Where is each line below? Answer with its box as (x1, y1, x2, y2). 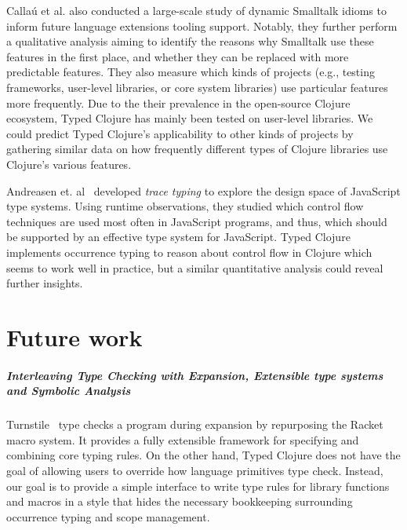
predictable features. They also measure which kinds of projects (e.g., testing (6, 64, 375, 80)
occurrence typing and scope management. (6, 508, 210, 525)
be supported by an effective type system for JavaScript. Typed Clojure (6, 228, 351, 245)
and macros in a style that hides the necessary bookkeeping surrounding (6, 493, 353, 510)
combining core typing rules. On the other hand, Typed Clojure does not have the (6, 447, 401, 463)
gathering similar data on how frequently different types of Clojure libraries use (6, 141, 388, 157)
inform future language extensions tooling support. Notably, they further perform (6, 17, 398, 34)
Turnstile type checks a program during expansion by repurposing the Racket (6, 416, 383, 433)
